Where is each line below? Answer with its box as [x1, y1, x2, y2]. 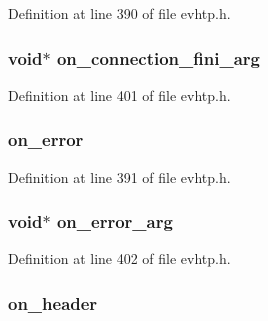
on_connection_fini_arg [56, 45, 260, 70]
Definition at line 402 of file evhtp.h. [8, 248, 231, 269]
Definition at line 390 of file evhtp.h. [8, 3, 231, 23]
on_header [8, 290, 98, 315]
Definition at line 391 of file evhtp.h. [8, 166, 231, 187]
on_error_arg [56, 209, 173, 234]
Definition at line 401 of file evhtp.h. [8, 84, 231, 105]
